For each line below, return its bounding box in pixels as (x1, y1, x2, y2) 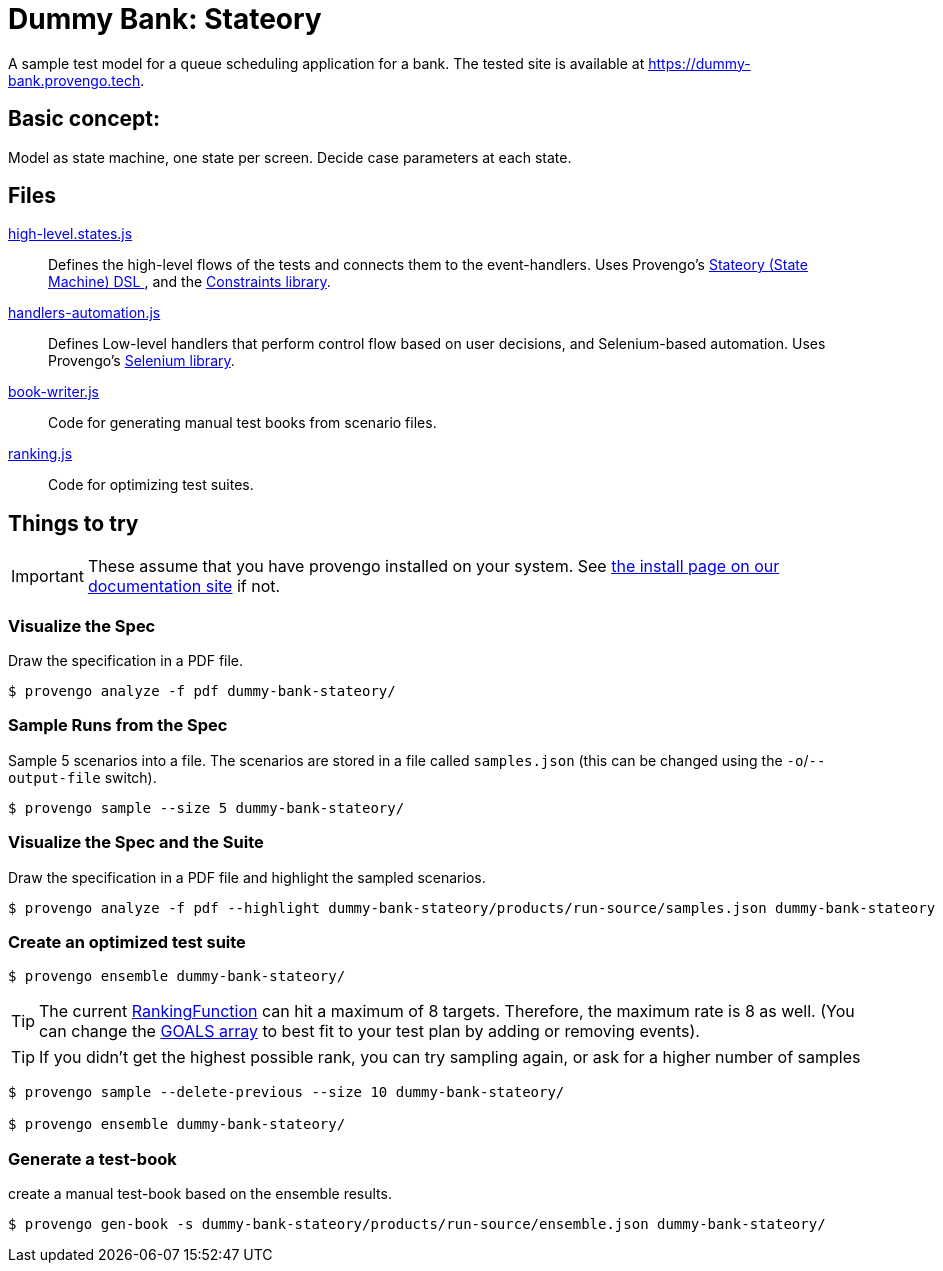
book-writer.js (8, 383, 99, 401)
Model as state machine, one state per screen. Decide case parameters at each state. (8, 148, 572, 166)
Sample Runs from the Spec (8, 715, 228, 736)
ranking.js (8, 445, 73, 463)
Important (11, 566, 84, 587)
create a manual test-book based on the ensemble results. (8, 1185, 392, 1203)
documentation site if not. (87, 576, 281, 597)
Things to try (8, 510, 139, 536)
